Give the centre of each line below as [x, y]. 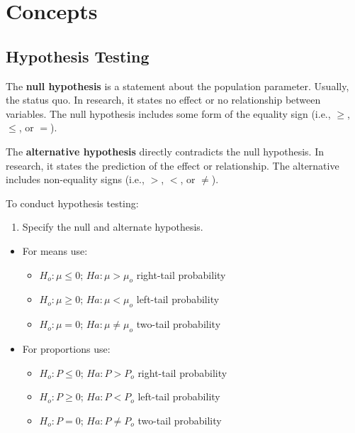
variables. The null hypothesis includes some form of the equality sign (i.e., [168, 113]
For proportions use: [66, 348]
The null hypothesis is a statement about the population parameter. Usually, [177, 86]
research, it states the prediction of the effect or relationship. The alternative [173, 165]
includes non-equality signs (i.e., [75, 179]
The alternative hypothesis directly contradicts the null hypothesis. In [165, 151]
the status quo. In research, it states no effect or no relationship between [163, 100]
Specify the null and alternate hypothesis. [113, 227]
